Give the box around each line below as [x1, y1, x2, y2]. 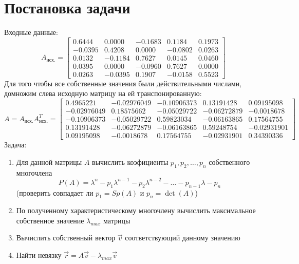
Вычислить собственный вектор [16, 232, 116, 243]
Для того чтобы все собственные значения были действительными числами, [4, 78, 242, 88]
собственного [209, 156, 250, 167]
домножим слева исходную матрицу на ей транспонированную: [4, 88, 202, 99]
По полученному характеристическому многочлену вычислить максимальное [16, 205, 256, 216]
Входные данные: [4, 27, 58, 37]
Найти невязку [16, 250, 62, 260]
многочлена [16, 167, 52, 178]
